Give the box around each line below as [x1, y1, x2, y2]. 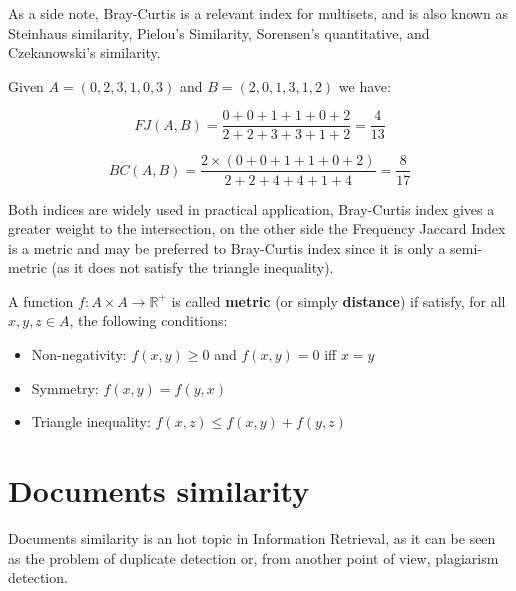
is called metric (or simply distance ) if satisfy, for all [171, 290, 506, 311]
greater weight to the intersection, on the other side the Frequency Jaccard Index [8, 218, 506, 239]
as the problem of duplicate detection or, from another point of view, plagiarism [8, 547, 499, 568]
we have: [338, 75, 391, 96]
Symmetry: [31, 377, 99, 398]
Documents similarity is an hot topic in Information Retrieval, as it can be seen [8, 527, 496, 548]
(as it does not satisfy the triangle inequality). [51, 257, 334, 278]
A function [8, 290, 74, 311]
